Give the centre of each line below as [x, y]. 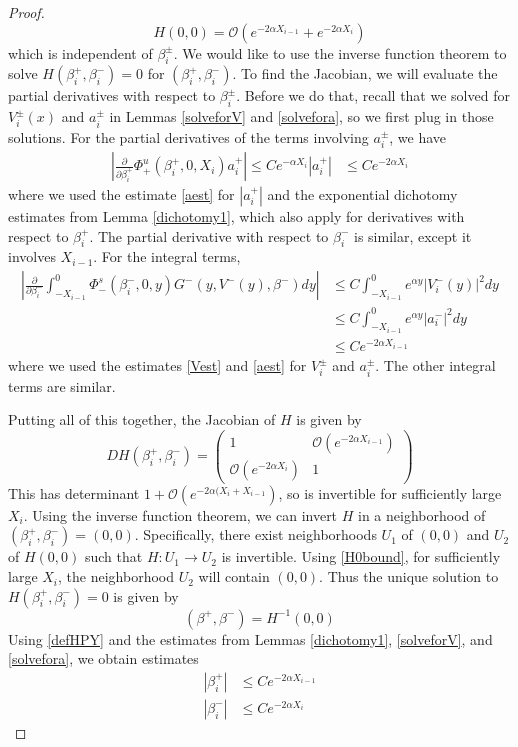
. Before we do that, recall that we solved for [373, 95]
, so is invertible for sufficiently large [390, 492]
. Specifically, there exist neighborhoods [255, 534]
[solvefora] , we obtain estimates [103, 658]
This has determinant [74, 492]
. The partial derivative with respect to [209, 235]
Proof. [26, 12]
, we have [418, 136]
